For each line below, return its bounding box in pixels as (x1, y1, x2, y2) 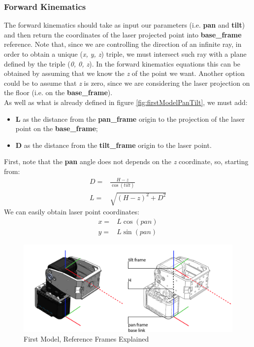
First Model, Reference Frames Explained (24, 334, 149, 344)
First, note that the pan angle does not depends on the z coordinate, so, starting (4, 156, 249, 167)
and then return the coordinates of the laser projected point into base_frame (4, 29, 242, 39)
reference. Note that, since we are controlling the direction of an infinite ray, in (4, 39, 242, 49)
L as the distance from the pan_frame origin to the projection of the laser (15, 113, 245, 124)
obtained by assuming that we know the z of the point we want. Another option (4, 68, 245, 78)
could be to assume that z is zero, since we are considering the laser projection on (4, 77, 250, 88)
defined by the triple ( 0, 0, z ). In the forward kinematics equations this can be (4, 58, 241, 69)
